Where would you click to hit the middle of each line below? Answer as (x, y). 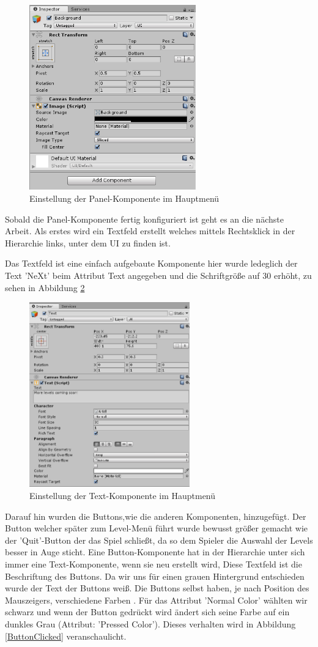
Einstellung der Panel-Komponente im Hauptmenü (124, 198)
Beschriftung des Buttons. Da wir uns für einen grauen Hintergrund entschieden (155, 576)
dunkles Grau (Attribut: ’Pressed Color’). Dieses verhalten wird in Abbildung (150, 624)
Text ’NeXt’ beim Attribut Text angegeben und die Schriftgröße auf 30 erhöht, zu (158, 275)
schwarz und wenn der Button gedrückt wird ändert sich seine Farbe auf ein (147, 612)
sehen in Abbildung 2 (45, 287)
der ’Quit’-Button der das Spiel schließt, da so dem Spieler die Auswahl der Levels (159, 540)
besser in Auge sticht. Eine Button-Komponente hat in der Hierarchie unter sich (155, 552)
